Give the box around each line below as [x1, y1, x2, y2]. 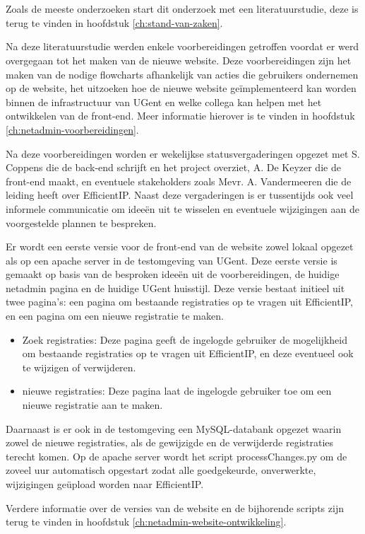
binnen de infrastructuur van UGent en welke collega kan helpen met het [6, 94, 322, 109]
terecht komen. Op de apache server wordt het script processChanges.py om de [6, 448, 347, 463]
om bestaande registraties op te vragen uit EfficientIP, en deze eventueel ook [22, 346, 354, 361]
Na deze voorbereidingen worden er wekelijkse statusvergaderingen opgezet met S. [6, 146, 360, 161]
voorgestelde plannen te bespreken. [6, 215, 157, 230]
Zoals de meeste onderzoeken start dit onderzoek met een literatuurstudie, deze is [6, 1, 359, 16]
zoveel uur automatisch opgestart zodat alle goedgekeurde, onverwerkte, [6, 463, 316, 477]
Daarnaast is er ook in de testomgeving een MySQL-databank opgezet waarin [6, 421, 342, 436]
